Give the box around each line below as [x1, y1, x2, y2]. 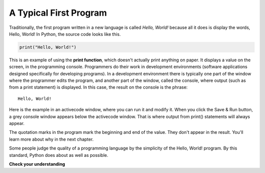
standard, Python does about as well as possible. [9, 152, 108, 158]
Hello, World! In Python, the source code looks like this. [9, 31, 121, 37]
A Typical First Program [9, 7, 107, 18]
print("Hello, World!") [19, 44, 77, 50]
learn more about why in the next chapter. [9, 136, 94, 142]
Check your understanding [9, 161, 65, 167]
